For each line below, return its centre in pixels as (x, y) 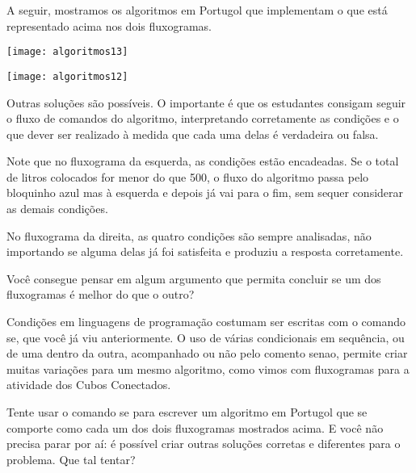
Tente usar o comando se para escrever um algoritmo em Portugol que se (187, 412)
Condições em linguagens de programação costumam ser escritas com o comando (206, 322)
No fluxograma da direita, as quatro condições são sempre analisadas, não (189, 235)
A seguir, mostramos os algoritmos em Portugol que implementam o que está (197, 10)
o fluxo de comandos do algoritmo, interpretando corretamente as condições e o (203, 118)
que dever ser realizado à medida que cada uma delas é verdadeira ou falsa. (193, 134)
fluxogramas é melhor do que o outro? (101, 294)
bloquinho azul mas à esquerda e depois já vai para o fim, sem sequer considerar (205, 193)
